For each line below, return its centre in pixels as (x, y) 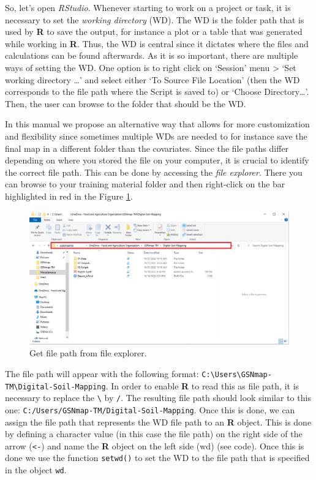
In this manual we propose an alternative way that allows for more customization (157, 124)
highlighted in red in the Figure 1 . (69, 196)
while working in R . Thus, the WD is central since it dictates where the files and (157, 43)
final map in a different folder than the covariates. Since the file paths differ (147, 148)
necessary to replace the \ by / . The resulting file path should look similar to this (158, 398)
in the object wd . (36, 470)
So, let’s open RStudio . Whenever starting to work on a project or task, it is (148, 7)
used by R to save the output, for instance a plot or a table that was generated (154, 32)
